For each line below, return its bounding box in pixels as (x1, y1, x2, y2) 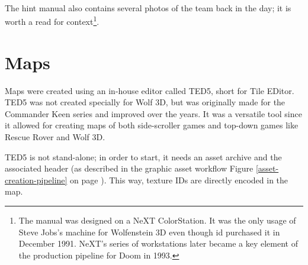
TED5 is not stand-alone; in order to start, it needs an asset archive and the (5, 150, 282, 163)
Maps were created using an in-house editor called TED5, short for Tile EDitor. (5, 84, 294, 96)
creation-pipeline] (5, 173, 68, 186)
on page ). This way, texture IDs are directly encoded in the (70, 173, 288, 186)
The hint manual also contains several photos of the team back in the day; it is (5, 1, 291, 14)
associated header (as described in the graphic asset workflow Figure (5, 162, 254, 174)
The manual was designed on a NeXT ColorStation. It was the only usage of (18, 214, 296, 226)
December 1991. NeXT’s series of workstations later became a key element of (18, 237, 298, 250)
